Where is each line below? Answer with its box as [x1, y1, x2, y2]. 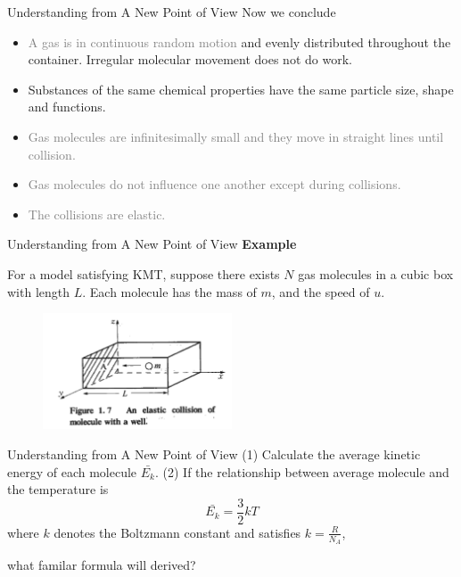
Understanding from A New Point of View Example [7, 235, 297, 253]
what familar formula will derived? [7, 556, 196, 574]
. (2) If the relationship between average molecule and [154, 462, 449, 481]
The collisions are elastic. [28, 204, 166, 223]
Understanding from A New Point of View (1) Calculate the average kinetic [7, 444, 421, 463]
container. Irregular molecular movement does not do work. [28, 50, 352, 69]
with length [7, 282, 70, 301]
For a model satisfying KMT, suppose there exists [7, 264, 280, 283]
